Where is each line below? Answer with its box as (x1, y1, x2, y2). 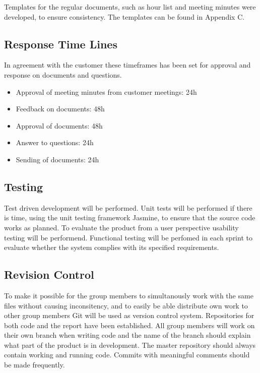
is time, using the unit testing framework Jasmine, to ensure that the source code (4, 212, 255, 223)
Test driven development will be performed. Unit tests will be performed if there (4, 202, 252, 213)
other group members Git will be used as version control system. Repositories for (4, 310, 254, 321)
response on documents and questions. (4, 69, 122, 80)
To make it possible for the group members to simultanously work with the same (4, 290, 253, 300)
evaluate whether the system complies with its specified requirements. (4, 242, 219, 253)
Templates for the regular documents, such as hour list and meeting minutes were (4, 2, 256, 12)
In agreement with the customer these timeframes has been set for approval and (4, 59, 251, 70)
